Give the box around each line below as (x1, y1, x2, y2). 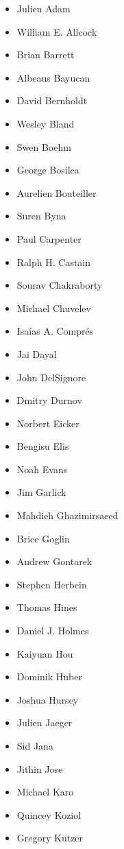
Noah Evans (16, 462, 68, 476)
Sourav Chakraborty (16, 278, 103, 292)
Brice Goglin (16, 531, 70, 545)
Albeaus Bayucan (16, 70, 90, 84)
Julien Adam (16, 1, 71, 15)
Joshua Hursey (16, 692, 79, 706)
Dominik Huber (16, 669, 82, 684)
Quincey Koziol (16, 807, 82, 822)
